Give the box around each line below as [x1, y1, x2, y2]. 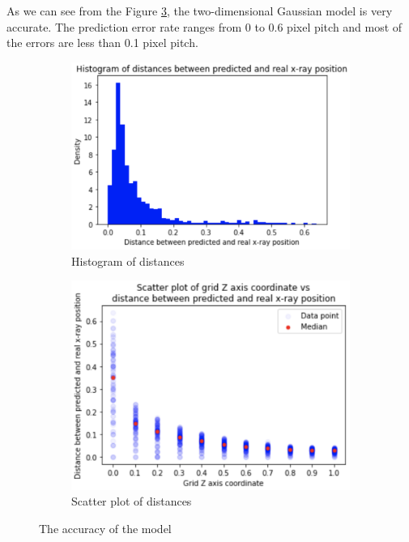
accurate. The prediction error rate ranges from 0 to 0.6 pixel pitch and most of [6, 18, 403, 35]
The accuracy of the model [39, 519, 172, 536]
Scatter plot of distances [71, 493, 192, 510]
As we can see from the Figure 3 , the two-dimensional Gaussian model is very [6, 2, 393, 19]
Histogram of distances [71, 252, 185, 269]
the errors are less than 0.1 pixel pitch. [6, 34, 198, 51]
